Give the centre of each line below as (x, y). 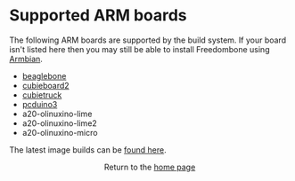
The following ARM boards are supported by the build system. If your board (148, 40)
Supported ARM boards (98, 16)
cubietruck (42, 95)
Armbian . (26, 59)
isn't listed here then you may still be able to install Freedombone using (139, 49)
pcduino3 (40, 104)
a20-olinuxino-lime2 (60, 123)
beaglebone (44, 75)
